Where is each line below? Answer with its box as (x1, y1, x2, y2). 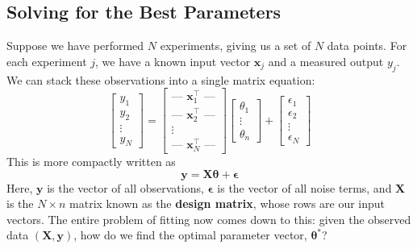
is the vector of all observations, (47, 179, 204, 196)
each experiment (6, 52, 87, 69)
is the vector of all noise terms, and (217, 179, 392, 196)
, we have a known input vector (95, 52, 251, 69)
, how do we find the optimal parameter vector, (73, 226, 307, 243)
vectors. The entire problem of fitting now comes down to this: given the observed (6, 210, 411, 227)
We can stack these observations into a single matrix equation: (6, 71, 315, 88)
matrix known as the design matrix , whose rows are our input (69, 195, 386, 212)
